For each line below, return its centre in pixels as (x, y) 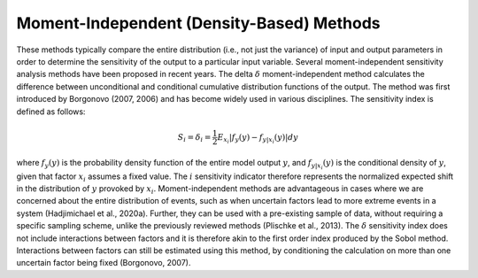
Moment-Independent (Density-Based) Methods (198, 23)
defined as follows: (51, 112)
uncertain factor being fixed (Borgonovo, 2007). (104, 263)
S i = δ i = (194, 138)
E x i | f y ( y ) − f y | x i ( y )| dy (258, 139)
